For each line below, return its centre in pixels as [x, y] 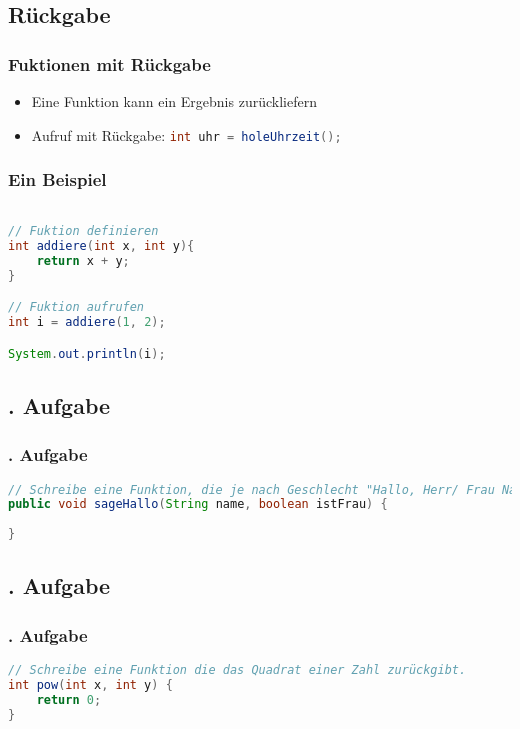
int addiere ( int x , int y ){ [101, 246]
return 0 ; [69, 699]
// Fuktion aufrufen [76, 307]
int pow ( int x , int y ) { [90, 684]
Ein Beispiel [57, 179]
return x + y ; [83, 260]
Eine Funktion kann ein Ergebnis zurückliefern [174, 101]
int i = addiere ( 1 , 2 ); [87, 322]
